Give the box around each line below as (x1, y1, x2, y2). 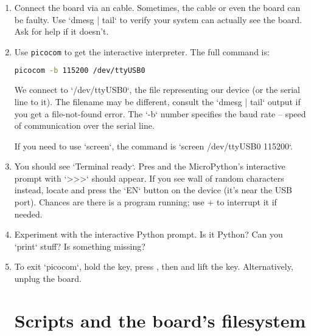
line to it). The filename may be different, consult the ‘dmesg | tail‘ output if (14, 95, 301, 108)
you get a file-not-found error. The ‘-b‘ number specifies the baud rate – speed (14, 107, 306, 120)
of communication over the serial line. (14, 119, 155, 132)
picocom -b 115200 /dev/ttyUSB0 (14, 66, 145, 75)
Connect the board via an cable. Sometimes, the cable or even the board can (14, 1, 301, 13)
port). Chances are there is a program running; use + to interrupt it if (14, 196, 277, 208)
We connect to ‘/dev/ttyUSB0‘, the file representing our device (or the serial (14, 83, 300, 96)
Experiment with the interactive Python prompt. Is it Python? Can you (14, 228, 283, 241)
